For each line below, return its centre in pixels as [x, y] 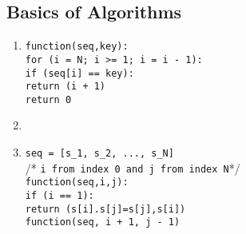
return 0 [48, 99]
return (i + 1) [65, 87]
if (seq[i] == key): [79, 73]
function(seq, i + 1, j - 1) [103, 222]
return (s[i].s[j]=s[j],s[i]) [105, 209]
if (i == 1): [60, 196]
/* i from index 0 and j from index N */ [133, 167]
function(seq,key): [77, 47]
